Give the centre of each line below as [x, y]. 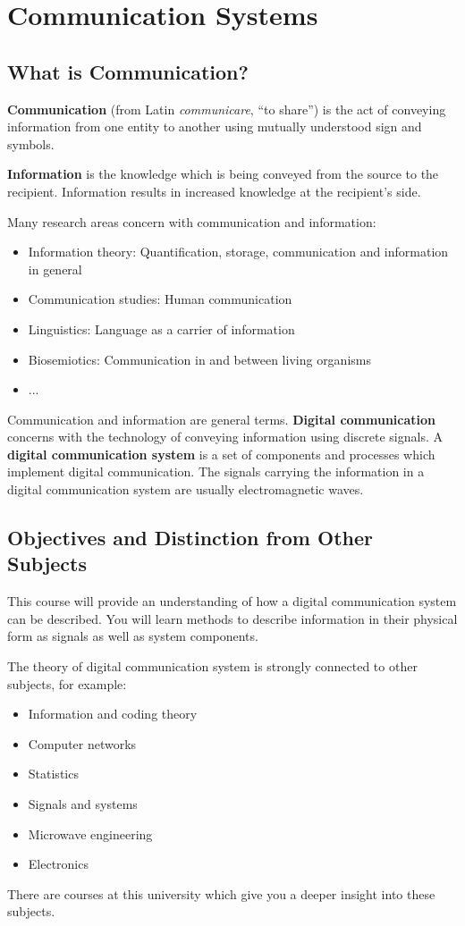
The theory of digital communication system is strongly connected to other [212, 666]
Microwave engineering [90, 833]
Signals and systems [83, 804]
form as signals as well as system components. [133, 636]
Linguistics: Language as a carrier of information [161, 328]
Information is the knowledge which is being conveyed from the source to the [223, 174]
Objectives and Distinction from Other [190, 538]
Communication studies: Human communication [160, 299]
